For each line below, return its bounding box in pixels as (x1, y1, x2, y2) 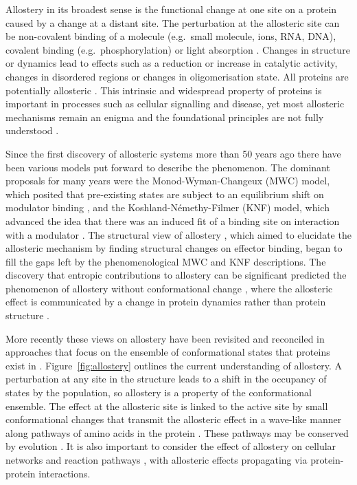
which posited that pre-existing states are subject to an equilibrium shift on (5, 186, 324, 201)
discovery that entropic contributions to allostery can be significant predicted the (5, 268, 347, 282)
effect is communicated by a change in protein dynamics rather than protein (5, 294, 326, 309)
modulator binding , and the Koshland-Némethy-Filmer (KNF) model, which (5, 200, 330, 215)
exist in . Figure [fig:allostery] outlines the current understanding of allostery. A (5, 358, 343, 372)
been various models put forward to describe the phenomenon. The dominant (5, 160, 330, 174)
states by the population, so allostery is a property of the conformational (5, 385, 312, 400)
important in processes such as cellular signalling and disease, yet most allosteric (5, 96, 345, 111)
